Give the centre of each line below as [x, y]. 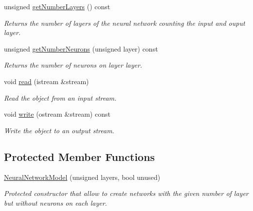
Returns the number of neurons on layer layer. [73, 65]
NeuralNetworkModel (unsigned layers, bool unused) [82, 177]
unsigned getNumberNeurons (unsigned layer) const [81, 48]
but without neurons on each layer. [55, 202]
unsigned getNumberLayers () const [57, 6]
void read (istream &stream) [46, 81]
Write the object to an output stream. [59, 130]
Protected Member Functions [80, 156]
